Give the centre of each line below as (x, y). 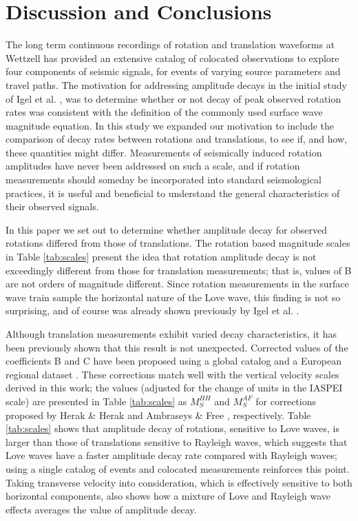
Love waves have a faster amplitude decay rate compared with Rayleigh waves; (171, 455)
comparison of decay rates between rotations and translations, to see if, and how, (177, 139)
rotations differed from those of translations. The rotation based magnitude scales (178, 243)
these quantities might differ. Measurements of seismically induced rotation (164, 152)
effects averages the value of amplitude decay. (101, 509)
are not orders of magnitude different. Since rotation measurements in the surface (177, 284)
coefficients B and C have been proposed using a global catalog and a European (173, 361)
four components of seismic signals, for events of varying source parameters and (173, 71)
